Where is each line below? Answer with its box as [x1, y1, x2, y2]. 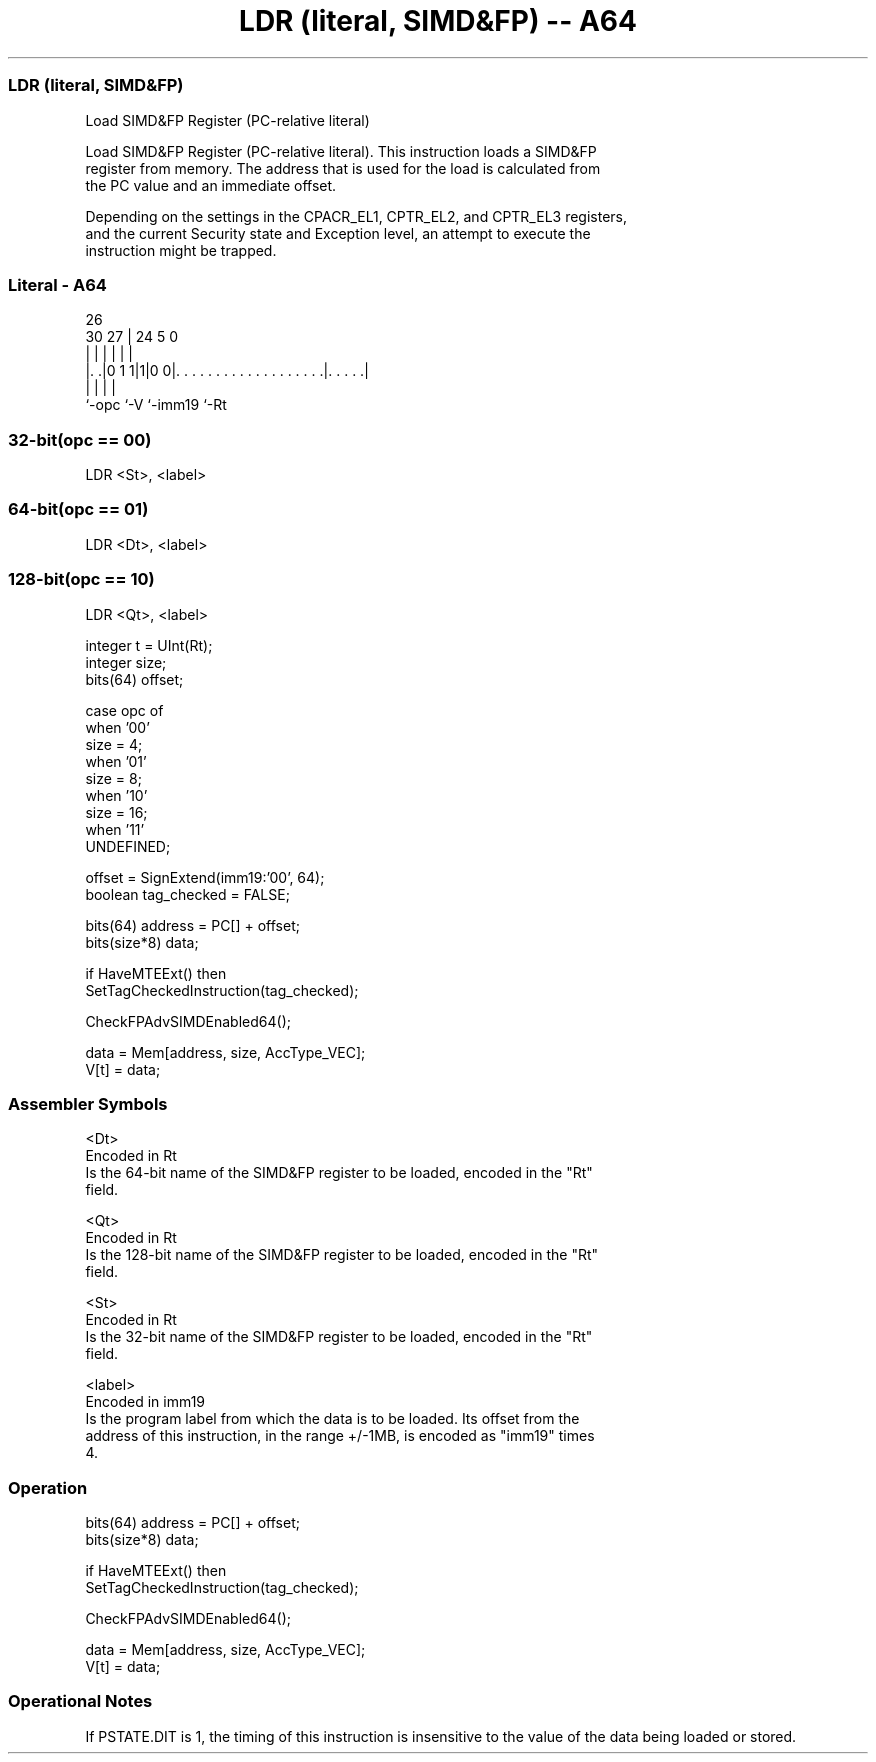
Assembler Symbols [8, 1093, 168, 1114]
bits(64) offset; [85, 670, 184, 688]
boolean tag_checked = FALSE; [85, 885, 290, 903]
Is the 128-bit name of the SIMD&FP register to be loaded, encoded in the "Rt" [85, 1246, 599, 1264]
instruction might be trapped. [85, 241, 277, 259]
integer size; [85, 653, 167, 671]
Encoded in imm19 [85, 1393, 206, 1411]
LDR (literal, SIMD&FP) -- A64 [239, 4, 637, 38]
